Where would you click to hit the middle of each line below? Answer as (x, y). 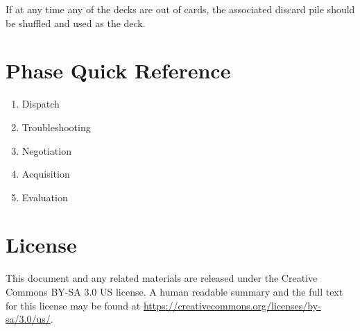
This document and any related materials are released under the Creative (162, 278)
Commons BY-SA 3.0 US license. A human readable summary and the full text (174, 291)
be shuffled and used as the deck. (76, 23)
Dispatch (41, 104)
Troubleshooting (56, 127)
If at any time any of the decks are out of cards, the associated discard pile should (180, 9)
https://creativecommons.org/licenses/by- (232, 305)
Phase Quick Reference (118, 70)
